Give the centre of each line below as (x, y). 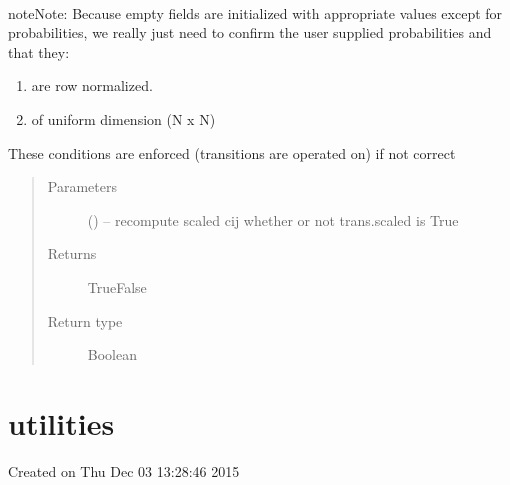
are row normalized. (92, 85)
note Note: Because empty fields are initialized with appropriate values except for (255, 12)
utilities (61, 422)
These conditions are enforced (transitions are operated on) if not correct (232, 152)
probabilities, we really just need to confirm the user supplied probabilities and (250, 32)
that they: (39, 51)
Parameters (82, 186)
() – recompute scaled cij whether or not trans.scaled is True (273, 219)
